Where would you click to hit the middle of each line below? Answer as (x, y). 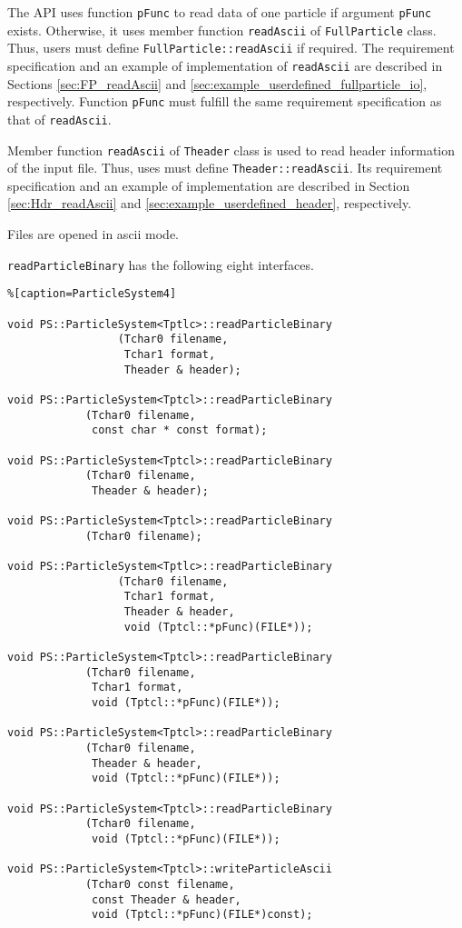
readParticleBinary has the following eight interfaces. (161, 264)
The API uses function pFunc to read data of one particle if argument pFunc (220, 12)
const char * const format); (180, 430)
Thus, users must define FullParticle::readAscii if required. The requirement (231, 48)
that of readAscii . (59, 119)
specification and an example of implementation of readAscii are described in (225, 65)
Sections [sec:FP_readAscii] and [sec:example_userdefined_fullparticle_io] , (217, 83)
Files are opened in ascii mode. (93, 234)
